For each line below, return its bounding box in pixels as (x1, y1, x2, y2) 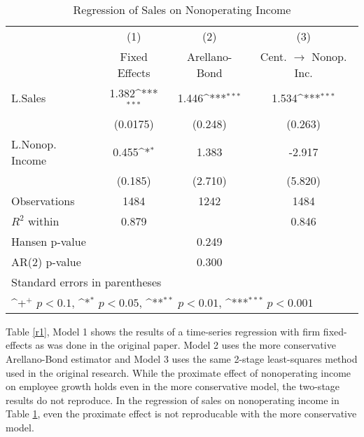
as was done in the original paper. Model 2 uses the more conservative (35, 338, 336, 352)
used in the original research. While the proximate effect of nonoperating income (6, 365, 351, 380)
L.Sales (11, 90, 46, 106)
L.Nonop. (11, 135, 57, 152)
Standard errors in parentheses (11, 273, 162, 290)
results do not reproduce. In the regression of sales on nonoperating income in (6, 392, 339, 407)
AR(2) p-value (11, 253, 81, 270)
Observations (11, 192, 75, 209)
